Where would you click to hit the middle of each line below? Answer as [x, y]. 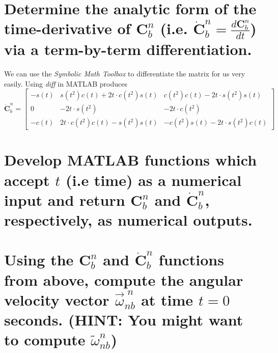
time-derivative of [67, 28]
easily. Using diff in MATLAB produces [66, 83]
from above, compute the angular [124, 279]
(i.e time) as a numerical [154, 180]
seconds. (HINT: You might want [124, 319]
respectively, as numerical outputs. [128, 220]
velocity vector [57, 299]
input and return [65, 199]
